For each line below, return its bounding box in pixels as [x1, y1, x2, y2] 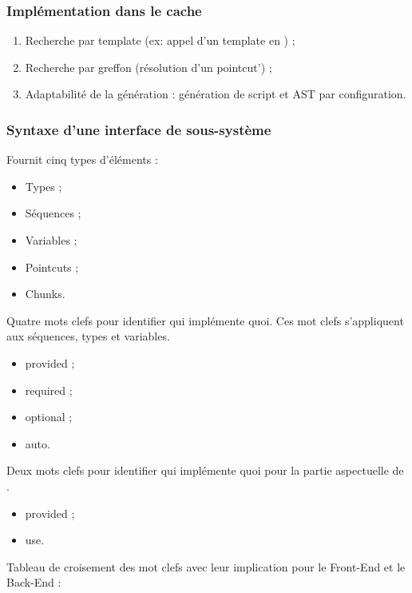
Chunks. [25, 285, 65, 302]
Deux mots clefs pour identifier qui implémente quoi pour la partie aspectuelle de [6, 462, 404, 479]
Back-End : [6, 574, 61, 591]
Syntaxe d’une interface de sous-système [6, 119, 271, 139]
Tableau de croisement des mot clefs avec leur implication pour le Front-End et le [6, 558, 406, 575]
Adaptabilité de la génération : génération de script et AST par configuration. [25, 86, 406, 102]
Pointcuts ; [25, 258, 79, 275]
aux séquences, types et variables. [6, 328, 170, 344]
